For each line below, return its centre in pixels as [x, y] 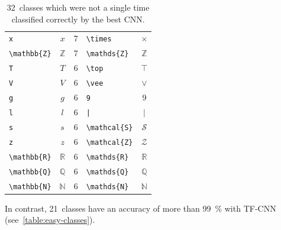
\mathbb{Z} [30, 54]
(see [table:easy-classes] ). [50, 220]
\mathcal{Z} [109, 142]
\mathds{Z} [107, 54]
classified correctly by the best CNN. [78, 19]
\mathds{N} [107, 187]
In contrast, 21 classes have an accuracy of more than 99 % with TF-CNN [140, 208]
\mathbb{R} [30, 157]
